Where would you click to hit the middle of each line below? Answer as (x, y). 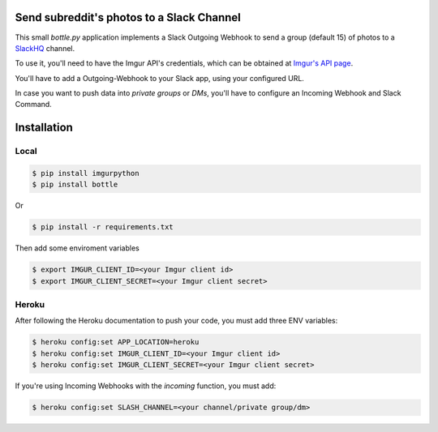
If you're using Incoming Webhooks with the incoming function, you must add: (146, 386)
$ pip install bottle (75, 185)
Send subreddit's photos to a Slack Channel (128, 17)
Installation (44, 128)
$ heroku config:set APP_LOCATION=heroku (116, 342)
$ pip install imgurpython (86, 173)
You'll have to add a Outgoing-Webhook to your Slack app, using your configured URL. (159, 78)
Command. (33, 105)
